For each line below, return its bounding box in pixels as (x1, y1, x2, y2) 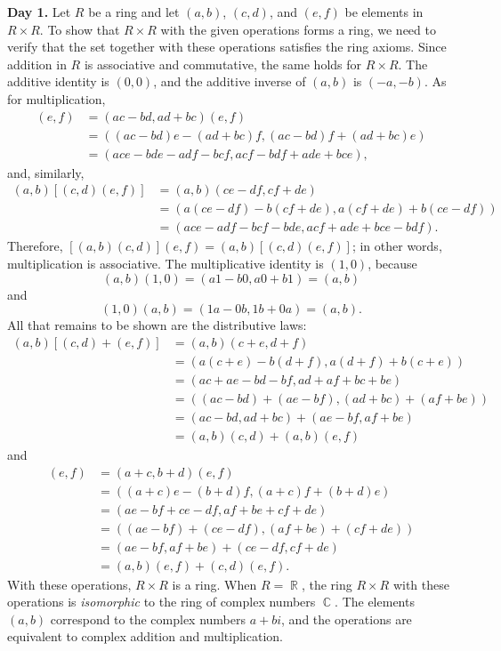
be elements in (344, 3, 424, 20)
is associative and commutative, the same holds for (84, 54, 362, 73)
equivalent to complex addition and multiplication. (7, 627, 283, 646)
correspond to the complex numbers (50, 609, 246, 628)
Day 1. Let (7, 3, 71, 20)
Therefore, (7, 237, 63, 255)
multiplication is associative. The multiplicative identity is (7, 253, 324, 272)
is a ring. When (172, 575, 257, 593)
